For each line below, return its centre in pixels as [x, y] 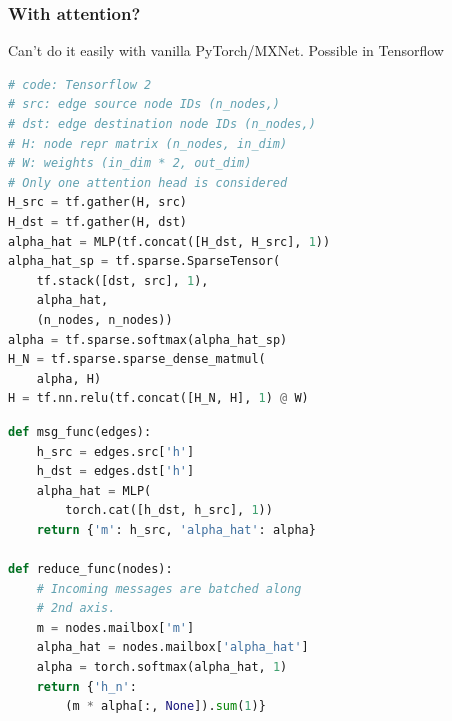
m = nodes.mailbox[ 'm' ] [115, 627]
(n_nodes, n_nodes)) [104, 319]
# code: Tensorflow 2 [80, 84]
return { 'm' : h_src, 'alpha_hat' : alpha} [176, 529]
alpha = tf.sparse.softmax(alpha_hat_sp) [148, 339]
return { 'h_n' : [86, 686]
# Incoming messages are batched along [169, 588]
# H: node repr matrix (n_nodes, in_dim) [148, 143]
